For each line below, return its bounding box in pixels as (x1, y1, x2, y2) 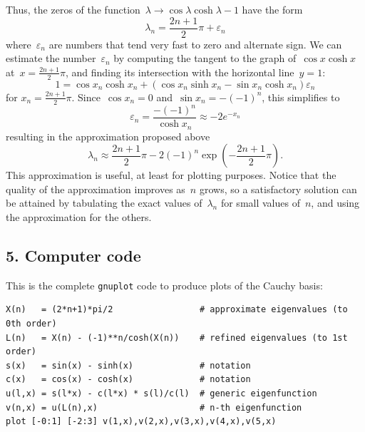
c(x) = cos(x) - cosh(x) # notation (6, 374, 251, 385)
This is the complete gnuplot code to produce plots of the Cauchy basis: (6, 277, 323, 292)
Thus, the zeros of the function (6, 2, 140, 16)
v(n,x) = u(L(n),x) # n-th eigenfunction (6, 402, 302, 413)
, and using (311, 195, 360, 210)
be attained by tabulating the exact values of (6, 195, 202, 210)
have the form (242, 2, 303, 16)
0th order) (6, 318, 57, 329)
